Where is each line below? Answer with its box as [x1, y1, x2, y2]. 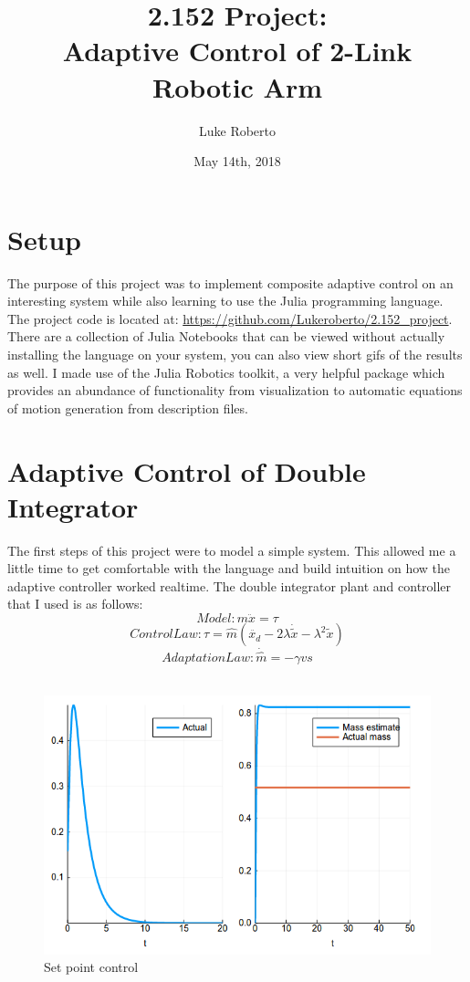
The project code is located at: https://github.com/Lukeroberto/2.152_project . [7, 308, 453, 328]
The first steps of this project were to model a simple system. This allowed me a [7, 540, 456, 559]
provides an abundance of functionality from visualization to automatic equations [7, 381, 463, 400]
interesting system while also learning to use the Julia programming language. [7, 291, 444, 310]
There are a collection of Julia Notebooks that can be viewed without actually [7, 327, 445, 346]
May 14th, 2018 [193, 151, 281, 171]
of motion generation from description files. [7, 398, 248, 417]
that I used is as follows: [7, 594, 143, 613]
